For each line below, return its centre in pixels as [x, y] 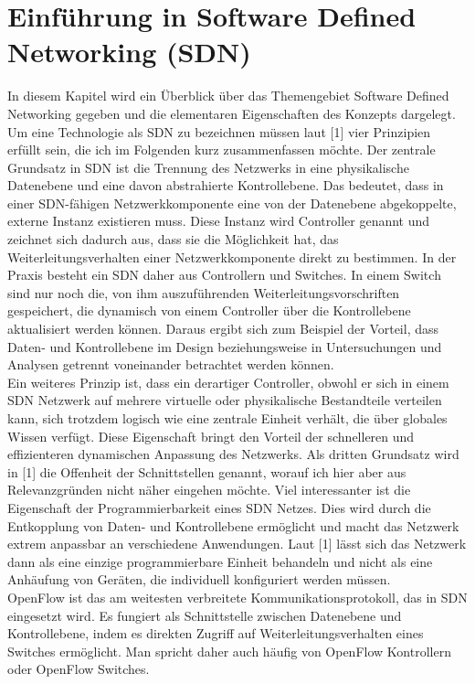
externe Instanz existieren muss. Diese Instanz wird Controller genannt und [219, 221]
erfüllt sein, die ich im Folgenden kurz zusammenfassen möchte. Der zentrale [222, 150]
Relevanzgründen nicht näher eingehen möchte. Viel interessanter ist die [209, 490]
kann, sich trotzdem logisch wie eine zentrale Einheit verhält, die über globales [227, 418]
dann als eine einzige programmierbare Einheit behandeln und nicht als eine [220, 561]
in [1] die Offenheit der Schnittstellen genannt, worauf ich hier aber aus [207, 471]
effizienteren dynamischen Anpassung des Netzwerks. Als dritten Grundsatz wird [233, 454]
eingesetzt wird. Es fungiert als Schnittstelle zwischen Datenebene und [205, 615]
